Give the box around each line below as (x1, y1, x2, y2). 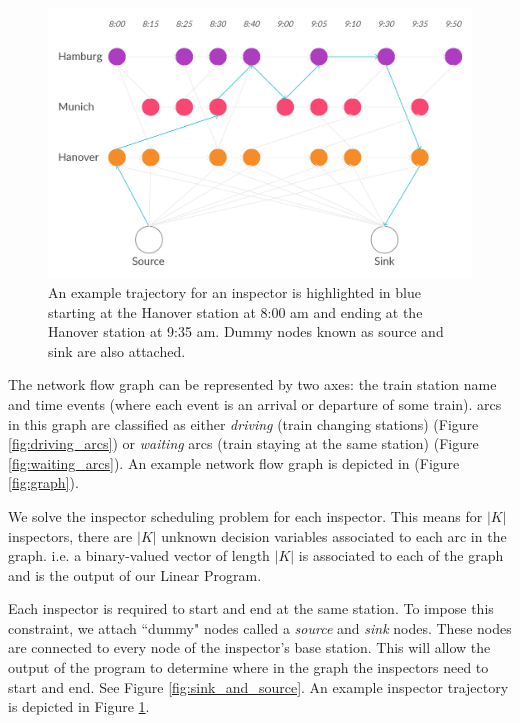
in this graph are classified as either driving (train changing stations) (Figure (8, 413, 479, 434)
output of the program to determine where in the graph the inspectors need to (8, 657, 489, 678)
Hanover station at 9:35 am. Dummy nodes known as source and (48, 321, 444, 342)
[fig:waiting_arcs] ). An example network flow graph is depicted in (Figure (8, 452, 460, 473)
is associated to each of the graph (298, 545, 504, 566)
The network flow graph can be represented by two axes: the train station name (8, 374, 497, 395)
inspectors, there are (8, 525, 133, 546)
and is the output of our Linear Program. (8, 564, 262, 585)
